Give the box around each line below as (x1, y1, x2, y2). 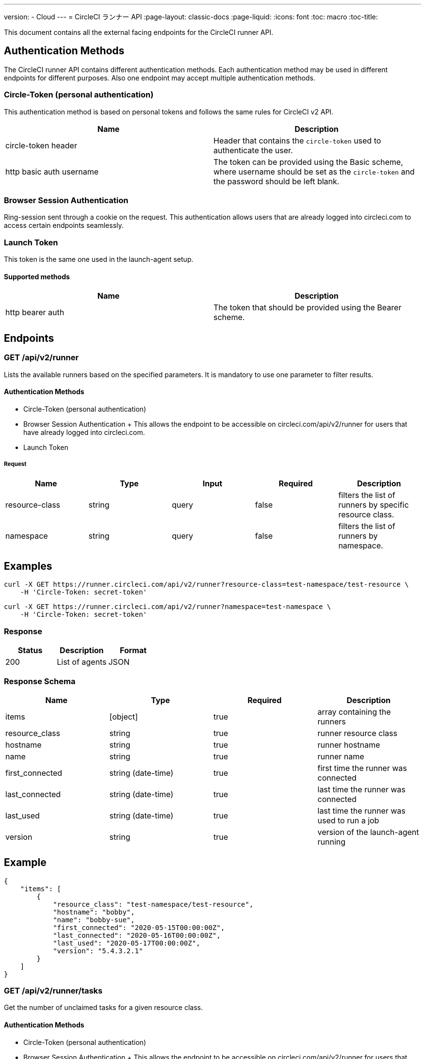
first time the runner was (317, 763, 407, 773)
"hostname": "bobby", (53, 908, 135, 916)
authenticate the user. (213, 145, 293, 155)
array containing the (317, 706, 391, 717)
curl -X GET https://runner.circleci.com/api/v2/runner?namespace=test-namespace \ (4, 603, 331, 611)
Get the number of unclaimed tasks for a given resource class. (4, 1003, 203, 1012)
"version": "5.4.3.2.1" (53, 947, 143, 955)
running (317, 836, 346, 847)
